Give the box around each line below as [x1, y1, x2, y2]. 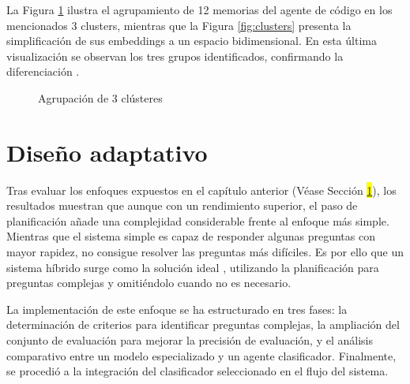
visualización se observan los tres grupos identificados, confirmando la [6, 47, 344, 64]
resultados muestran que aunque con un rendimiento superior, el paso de [6, 197, 358, 214]
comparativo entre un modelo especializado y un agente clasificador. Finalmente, [6, 347, 397, 363]
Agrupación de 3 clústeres [38, 89, 163, 106]
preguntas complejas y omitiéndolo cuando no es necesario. [6, 274, 292, 291]
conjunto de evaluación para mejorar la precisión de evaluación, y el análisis [6, 332, 373, 349]
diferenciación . [6, 63, 80, 80]
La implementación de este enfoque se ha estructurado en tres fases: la [6, 300, 348, 317]
